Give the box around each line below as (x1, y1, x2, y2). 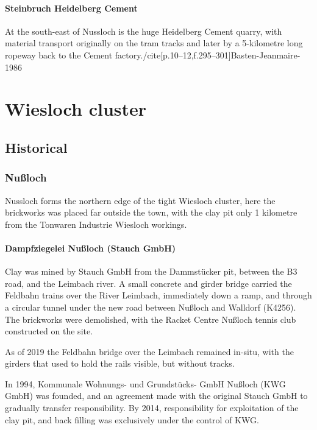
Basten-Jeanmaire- (230, 48, 301, 61)
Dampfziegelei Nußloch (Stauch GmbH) (5, 241, 176, 254)
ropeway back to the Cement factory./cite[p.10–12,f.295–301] (5, 48, 231, 61)
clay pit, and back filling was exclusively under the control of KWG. (5, 413, 259, 426)
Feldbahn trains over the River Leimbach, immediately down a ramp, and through (5, 289, 312, 301)
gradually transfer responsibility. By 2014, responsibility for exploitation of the (5, 401, 299, 414)
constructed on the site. (5, 325, 93, 337)
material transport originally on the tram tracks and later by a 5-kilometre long (5, 37, 303, 49)
